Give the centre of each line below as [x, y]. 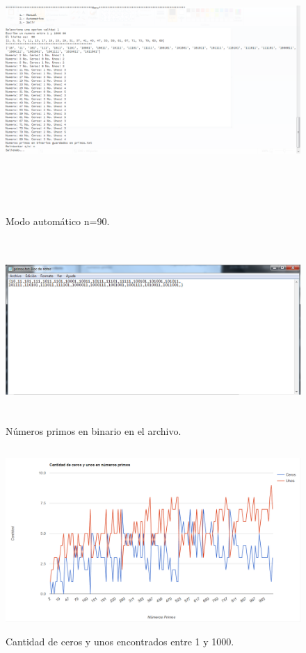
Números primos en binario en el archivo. [94, 431]
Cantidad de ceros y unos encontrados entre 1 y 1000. [120, 642]
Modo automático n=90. [58, 221]
